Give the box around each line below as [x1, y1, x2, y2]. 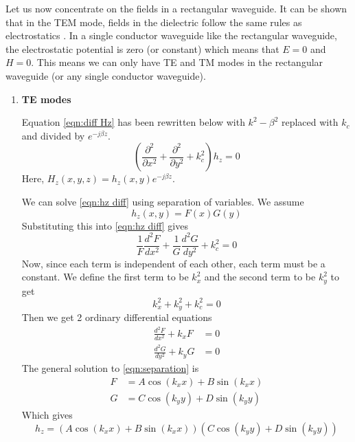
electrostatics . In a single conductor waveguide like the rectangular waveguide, [5, 28, 337, 43]
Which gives [21, 408, 73, 422]
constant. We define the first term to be [21, 269, 189, 284]
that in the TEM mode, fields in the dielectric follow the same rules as [5, 14, 302, 29]
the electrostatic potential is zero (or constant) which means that [5, 41, 279, 56]
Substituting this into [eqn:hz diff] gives [21, 218, 188, 232]
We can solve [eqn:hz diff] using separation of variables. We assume [21, 194, 304, 208]
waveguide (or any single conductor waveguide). [5, 68, 206, 82]
